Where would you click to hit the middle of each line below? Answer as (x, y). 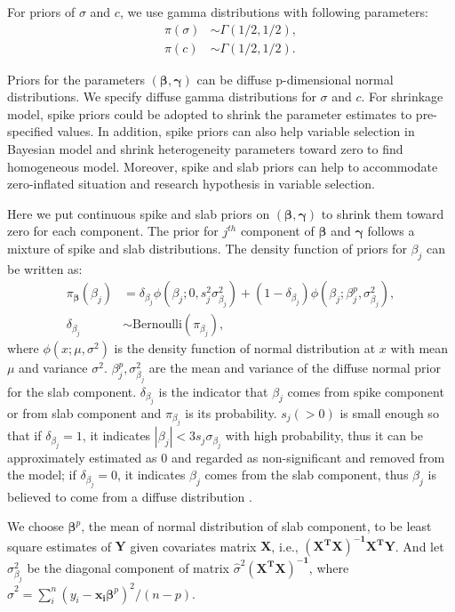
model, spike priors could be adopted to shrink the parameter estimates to (210, 113)
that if (24, 435)
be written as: (45, 268)
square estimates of (59, 546)
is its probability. (231, 412)
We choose (36, 526)
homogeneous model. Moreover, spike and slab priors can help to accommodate (223, 166)
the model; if (42, 475)
